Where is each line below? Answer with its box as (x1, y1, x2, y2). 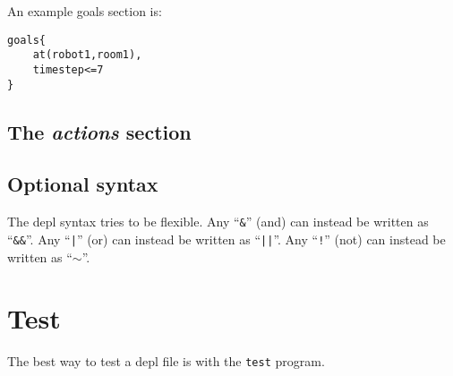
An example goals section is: (7, 2, 162, 20)
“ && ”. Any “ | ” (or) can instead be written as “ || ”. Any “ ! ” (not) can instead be (7, 229, 446, 248)
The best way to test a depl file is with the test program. (7, 352, 325, 371)
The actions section (7, 117, 192, 145)
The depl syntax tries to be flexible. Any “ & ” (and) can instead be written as (7, 212, 429, 231)
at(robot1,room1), (32, 48, 142, 62)
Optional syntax (7, 170, 158, 198)
